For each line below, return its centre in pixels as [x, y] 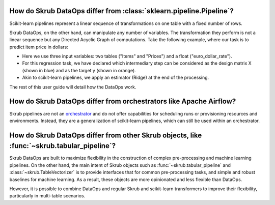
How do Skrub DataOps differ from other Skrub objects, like [106, 135]
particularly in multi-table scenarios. [47, 196]
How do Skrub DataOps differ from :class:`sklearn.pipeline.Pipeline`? [122, 11]
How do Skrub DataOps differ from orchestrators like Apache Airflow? [123, 101]
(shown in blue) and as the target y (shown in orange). [79, 70]
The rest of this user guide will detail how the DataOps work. [73, 87]
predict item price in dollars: [39, 47]
